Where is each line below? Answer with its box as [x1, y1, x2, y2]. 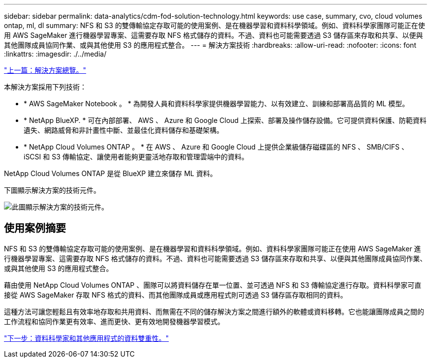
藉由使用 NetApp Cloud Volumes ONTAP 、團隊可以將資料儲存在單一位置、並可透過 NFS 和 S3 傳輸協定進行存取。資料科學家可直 [4, 280, 422, 289]
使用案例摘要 [4, 222, 66, 235]
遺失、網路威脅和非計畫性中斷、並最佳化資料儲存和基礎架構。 [24, 126, 223, 134]
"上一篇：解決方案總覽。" [4, 66, 87, 74]
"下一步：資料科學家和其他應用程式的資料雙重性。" [4, 333, 169, 342]
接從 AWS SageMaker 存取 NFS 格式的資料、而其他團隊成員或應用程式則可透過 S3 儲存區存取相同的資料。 [4, 290, 347, 299]
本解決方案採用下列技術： [4, 83, 87, 91]
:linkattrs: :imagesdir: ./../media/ [4, 50, 107, 58]
